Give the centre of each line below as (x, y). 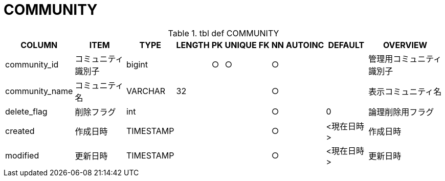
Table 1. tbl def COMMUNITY (224, 33)
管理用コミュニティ (405, 59)
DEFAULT (346, 45)
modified (22, 155)
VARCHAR (146, 91)
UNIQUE (241, 45)
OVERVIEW (405, 45)
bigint (137, 64)
